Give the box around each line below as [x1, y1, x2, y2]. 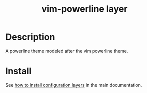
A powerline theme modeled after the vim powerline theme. [5, 48, 128, 54]
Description [5, 31, 55, 43]
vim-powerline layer [41, 3, 128, 15]
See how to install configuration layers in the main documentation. [5, 82, 142, 88]
